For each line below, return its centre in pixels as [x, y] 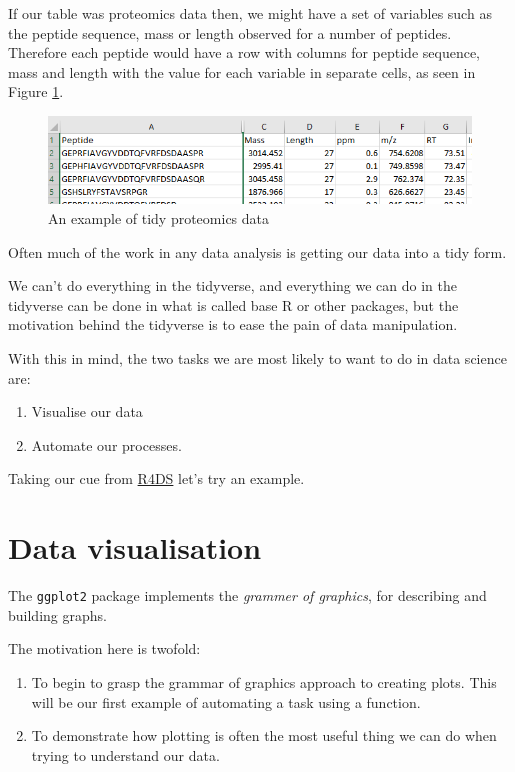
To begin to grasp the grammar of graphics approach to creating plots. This [264, 681]
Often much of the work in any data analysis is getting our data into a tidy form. [257, 251]
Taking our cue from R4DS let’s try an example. [156, 478]
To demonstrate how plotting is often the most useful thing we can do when [264, 735]
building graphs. [57, 614]
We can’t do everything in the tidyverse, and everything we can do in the [232, 285]
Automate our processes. [106, 444]
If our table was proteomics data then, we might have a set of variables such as [250, 13]
